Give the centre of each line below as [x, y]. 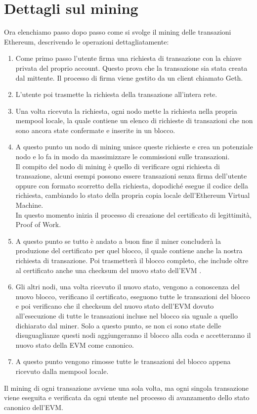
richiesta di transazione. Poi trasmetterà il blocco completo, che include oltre [132, 260]
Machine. [29, 205]
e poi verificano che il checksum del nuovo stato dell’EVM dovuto [115, 306]
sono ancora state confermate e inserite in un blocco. [95, 130]
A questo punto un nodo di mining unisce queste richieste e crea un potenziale [134, 147]
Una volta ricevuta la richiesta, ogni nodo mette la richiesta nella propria [126, 111]
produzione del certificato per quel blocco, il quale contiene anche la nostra [129, 251]
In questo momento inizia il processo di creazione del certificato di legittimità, [133, 214]
